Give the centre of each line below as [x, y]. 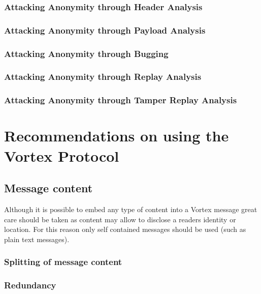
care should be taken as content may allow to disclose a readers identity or [120, 219]
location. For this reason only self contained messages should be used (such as [125, 229]
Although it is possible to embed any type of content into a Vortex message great [131, 209]
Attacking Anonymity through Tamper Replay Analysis [121, 100]
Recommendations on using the [117, 136]
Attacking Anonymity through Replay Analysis [103, 77]
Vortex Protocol [62, 155]
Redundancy [30, 285]
